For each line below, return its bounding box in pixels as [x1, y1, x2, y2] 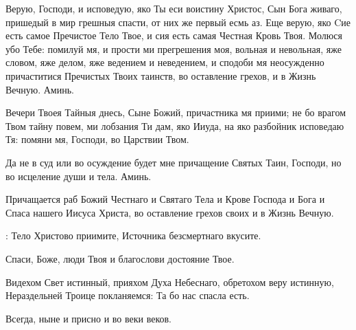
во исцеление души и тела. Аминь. [5, 168, 152, 183]
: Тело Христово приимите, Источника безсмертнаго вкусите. [5, 228, 261, 243]
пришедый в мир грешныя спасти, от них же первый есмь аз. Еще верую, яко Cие [5, 14, 351, 29]
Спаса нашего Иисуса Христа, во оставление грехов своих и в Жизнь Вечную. [5, 205, 334, 219]
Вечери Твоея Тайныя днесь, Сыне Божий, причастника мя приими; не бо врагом [5, 105, 346, 120]
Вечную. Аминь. [5, 82, 74, 96]
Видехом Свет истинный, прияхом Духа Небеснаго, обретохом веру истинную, [5, 274, 334, 289]
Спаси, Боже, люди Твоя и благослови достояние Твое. [5, 251, 235, 265]
